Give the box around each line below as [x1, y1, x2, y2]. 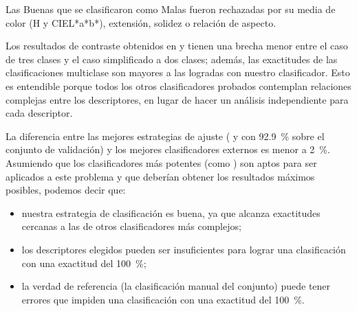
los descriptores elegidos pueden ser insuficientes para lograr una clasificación [21, 242, 346, 256]
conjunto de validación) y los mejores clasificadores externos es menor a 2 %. [6, 142, 330, 157]
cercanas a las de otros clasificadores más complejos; [21, 219, 241, 233]
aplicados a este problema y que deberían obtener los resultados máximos [6, 169, 315, 183]
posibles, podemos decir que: [6, 183, 126, 197]
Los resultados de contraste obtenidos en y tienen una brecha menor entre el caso [6, 38, 348, 53]
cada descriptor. [6, 106, 73, 120]
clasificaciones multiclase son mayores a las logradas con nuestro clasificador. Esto [6, 65, 350, 80]
